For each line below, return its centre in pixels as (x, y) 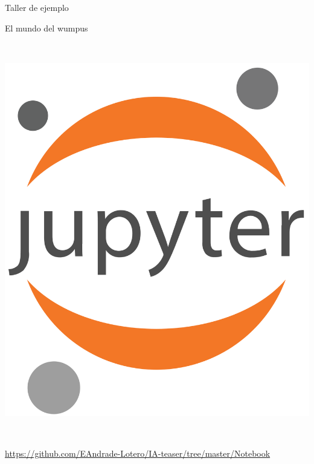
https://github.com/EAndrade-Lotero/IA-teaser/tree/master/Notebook (138, 453)
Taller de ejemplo (37, 7)
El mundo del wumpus (46, 28)
